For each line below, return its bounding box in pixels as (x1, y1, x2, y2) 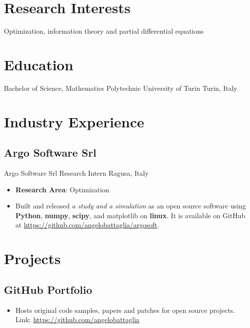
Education (4, 54, 74, 74)
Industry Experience (4, 111, 144, 131)
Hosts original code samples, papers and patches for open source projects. (15, 305, 235, 315)
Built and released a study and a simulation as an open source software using (15, 201, 246, 211)
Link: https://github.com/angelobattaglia (15, 314, 140, 325)
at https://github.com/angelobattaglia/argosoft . (15, 220, 159, 230)
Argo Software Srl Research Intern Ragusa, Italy (4, 168, 149, 178)
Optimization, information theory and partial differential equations (4, 26, 204, 36)
